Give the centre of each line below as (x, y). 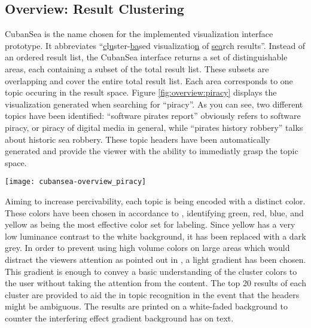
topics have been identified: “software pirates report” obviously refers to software (153, 116)
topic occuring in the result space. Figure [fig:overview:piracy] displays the (141, 92)
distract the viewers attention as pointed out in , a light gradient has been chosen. (155, 259)
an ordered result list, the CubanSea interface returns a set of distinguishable (146, 57)
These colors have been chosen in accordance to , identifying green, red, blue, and (154, 212)
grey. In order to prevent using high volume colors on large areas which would (147, 248)
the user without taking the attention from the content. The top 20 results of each (155, 283)
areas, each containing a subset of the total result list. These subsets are (137, 68)
